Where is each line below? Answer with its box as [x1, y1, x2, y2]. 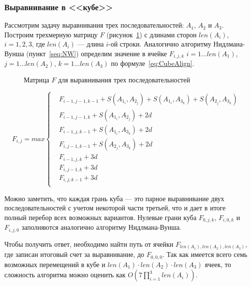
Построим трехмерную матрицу [4, 29, 98, 39]
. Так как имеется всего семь [162, 249, 248, 259]
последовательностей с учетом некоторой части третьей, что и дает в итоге [4, 203, 226, 213]
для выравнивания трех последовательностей [58, 75, 190, 85]
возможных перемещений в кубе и [4, 259, 105, 269]
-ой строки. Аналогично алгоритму [108, 39, 211, 49]
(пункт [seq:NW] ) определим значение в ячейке [26, 48, 167, 58]
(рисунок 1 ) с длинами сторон [106, 29, 197, 39]
